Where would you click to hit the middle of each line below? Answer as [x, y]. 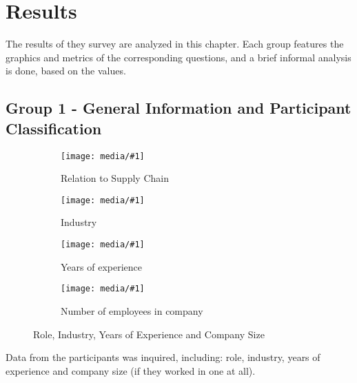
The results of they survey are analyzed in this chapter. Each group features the [175, 44]
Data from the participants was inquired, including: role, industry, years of [163, 357]
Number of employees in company [132, 310]
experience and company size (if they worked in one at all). [131, 370]
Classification [54, 128]
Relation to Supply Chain [115, 178]
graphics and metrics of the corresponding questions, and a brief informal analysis [178, 57]
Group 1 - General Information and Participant [178, 108]
